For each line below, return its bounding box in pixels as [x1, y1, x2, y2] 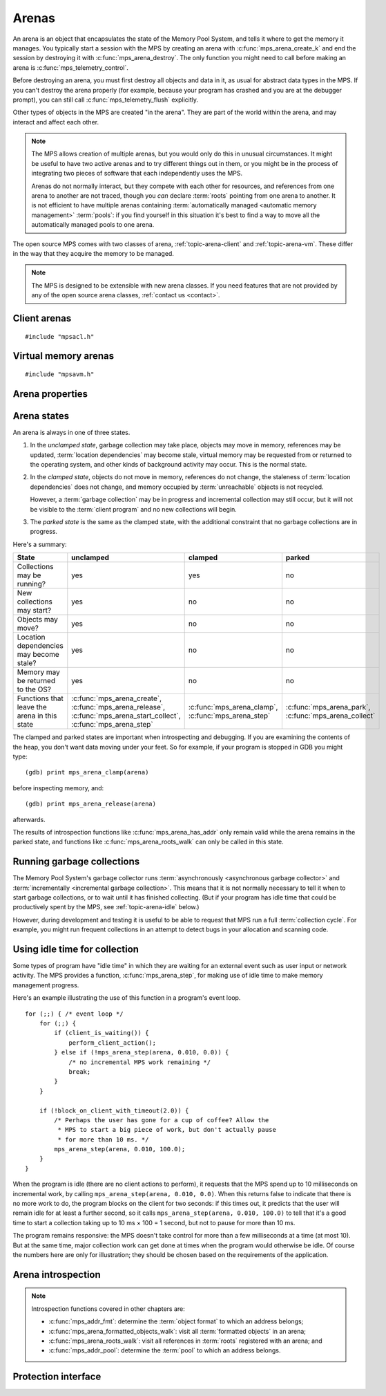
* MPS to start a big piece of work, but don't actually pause [57, 1126, 276, 1134]
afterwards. [12, 815, 46, 823]
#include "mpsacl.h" [25, 333, 95, 340]
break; [68, 1068, 91, 1075]
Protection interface [12, 1371, 102, 1383]
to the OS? [17, 685, 52, 694]
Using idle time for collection [12, 943, 139, 955]
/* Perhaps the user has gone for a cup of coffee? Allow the [54, 1116, 269, 1124]
